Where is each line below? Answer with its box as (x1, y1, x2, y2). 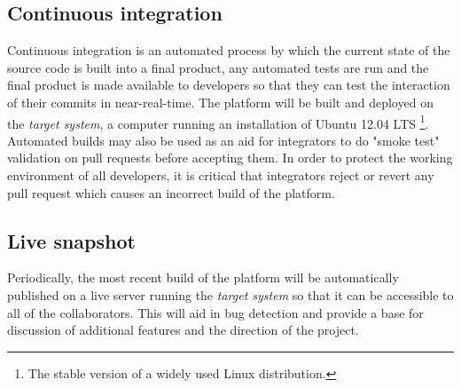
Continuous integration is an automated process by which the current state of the (7, 41, 450, 59)
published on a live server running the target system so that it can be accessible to (7, 286, 454, 304)
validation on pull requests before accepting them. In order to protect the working (7, 148, 453, 167)
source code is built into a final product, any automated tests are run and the (7, 58, 429, 76)
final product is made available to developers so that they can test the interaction (7, 75, 450, 94)
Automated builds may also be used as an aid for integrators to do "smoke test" (7, 131, 440, 149)
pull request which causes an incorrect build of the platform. (7, 183, 335, 202)
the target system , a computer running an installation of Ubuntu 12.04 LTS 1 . (7, 111, 429, 132)
